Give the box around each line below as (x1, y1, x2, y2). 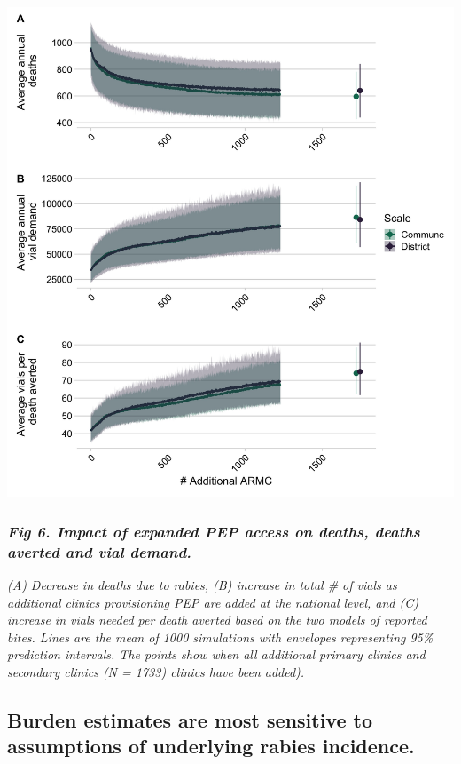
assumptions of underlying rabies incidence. (7, 732, 415, 760)
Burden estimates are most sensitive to (7, 706, 373, 734)
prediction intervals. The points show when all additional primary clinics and (7, 645, 426, 664)
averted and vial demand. (7, 540, 191, 562)
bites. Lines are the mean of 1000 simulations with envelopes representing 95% (7, 627, 434, 646)
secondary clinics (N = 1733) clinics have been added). (7, 663, 305, 681)
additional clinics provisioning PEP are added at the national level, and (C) (7, 593, 418, 611)
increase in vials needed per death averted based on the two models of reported (7, 610, 427, 629)
